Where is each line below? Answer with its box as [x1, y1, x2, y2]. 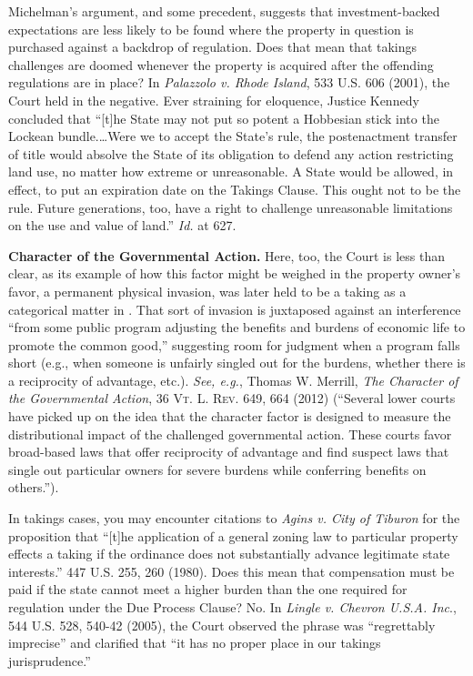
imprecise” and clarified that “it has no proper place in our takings [8, 633, 381, 652]
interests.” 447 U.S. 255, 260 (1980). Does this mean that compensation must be [8, 561, 455, 580]
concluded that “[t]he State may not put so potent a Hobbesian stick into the [8, 108, 439, 127]
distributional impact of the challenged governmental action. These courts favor [8, 424, 452, 443]
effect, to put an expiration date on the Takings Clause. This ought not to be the [8, 179, 461, 198]
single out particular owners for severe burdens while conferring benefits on [8, 459, 427, 479]
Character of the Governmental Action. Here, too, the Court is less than [8, 246, 445, 265]
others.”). [8, 478, 59, 497]
